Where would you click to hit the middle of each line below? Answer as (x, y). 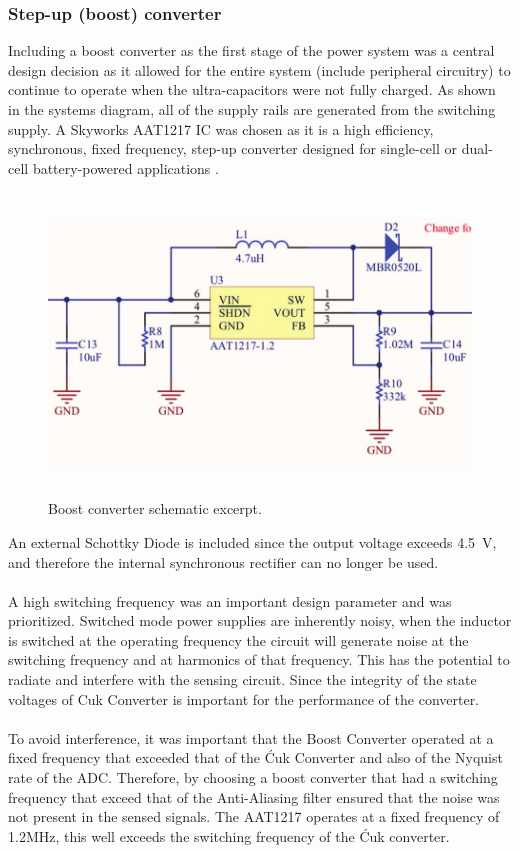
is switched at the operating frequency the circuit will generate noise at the (238, 639)
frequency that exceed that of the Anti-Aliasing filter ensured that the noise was (254, 796)
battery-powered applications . (125, 167)
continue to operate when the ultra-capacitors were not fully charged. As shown (252, 89)
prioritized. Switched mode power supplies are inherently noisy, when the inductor (260, 620)
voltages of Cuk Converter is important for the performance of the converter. (244, 698)
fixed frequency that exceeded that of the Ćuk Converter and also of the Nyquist (255, 757)
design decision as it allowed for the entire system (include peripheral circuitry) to (259, 69)
